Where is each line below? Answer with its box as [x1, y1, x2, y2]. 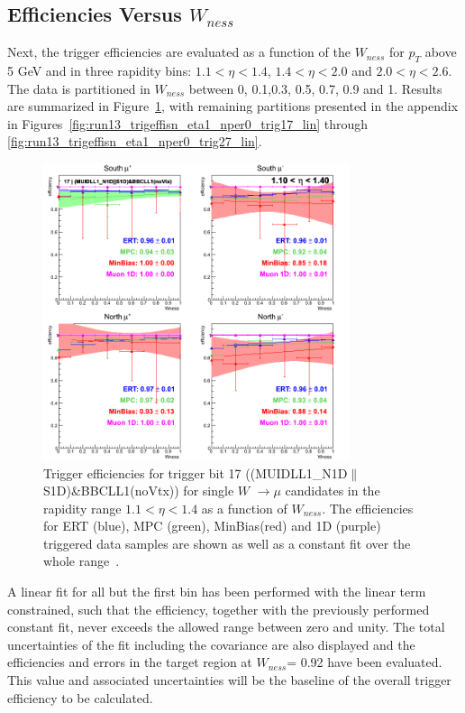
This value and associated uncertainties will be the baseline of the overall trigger [7, 671, 451, 690]
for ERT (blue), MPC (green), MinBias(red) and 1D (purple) [43, 516, 381, 535]
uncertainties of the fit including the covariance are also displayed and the [7, 634, 415, 653]
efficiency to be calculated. [7, 688, 153, 707]
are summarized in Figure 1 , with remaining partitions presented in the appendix [7, 97, 459, 116]
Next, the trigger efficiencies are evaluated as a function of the [7, 42, 351, 61]
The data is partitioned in [7, 79, 150, 97]
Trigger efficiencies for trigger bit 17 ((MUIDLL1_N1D [43, 463, 348, 482]
